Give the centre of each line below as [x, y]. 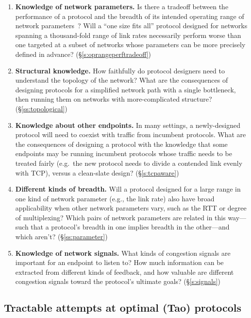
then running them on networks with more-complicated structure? [114, 99]
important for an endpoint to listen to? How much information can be [119, 262]
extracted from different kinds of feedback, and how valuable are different [125, 272]
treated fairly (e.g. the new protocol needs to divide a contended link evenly [129, 163]
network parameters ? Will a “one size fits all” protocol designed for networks [131, 26]
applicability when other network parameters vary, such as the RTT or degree [131, 208]
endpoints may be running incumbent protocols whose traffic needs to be [124, 153]
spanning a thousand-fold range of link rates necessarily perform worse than [128, 35]
